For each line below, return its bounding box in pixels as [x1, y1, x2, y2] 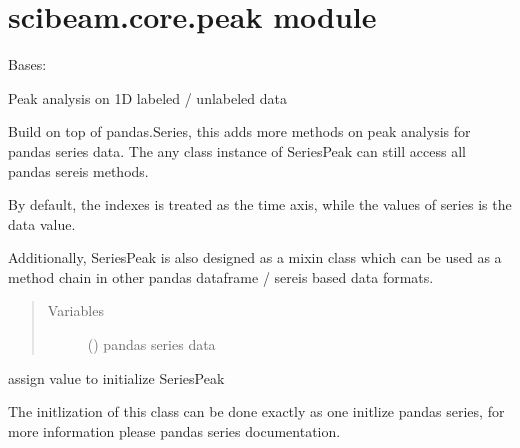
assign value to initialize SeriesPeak [8, 367, 225, 388]
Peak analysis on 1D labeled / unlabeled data [8, 87, 288, 108]
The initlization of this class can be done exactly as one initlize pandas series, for [8, 401, 505, 422]
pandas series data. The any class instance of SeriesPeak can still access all [8, 140, 466, 161]
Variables [47, 300, 104, 321]
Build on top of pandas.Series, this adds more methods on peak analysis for [8, 121, 471, 142]
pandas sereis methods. [8, 160, 149, 181]
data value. [8, 213, 76, 234]
